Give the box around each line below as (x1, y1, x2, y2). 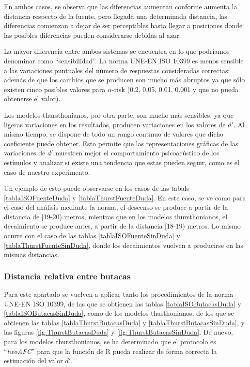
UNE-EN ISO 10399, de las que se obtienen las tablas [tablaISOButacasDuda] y (4, 298, 242, 308)
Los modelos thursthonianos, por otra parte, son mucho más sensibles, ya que (4, 109, 234, 120)
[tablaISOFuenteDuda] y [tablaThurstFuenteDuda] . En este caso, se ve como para (4, 192, 246, 202)
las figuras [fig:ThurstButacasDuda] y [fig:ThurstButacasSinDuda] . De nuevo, (4, 327, 233, 337)
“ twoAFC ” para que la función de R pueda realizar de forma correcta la (4, 346, 217, 356)
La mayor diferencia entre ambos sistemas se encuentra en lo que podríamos (4, 46, 230, 56)
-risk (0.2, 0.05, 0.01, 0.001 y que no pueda (111, 84, 238, 94)
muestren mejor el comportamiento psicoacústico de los (55, 148, 219, 158)
